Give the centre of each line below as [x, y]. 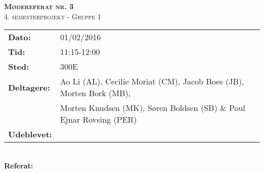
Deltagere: [29, 87]
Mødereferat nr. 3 [39, 6]
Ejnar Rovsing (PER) [98, 120]
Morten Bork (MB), [95, 93]
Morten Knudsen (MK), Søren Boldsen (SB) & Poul [153, 108]
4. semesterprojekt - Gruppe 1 [53, 16]
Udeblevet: [30, 134]
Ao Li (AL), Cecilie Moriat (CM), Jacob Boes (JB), [152, 81]
